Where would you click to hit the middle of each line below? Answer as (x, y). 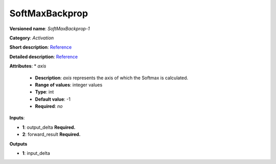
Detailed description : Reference (44, 57)
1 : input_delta (36, 153)
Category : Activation (32, 38)
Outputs (18, 144)
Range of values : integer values (69, 85)
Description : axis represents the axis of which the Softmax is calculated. (112, 78)
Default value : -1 (53, 99)
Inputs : (17, 118)
